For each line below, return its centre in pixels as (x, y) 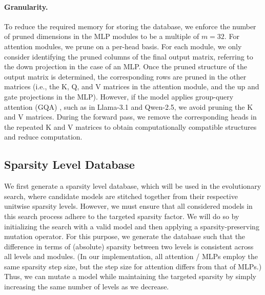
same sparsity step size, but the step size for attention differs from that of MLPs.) (133, 266)
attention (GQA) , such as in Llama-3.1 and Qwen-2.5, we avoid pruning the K (129, 106)
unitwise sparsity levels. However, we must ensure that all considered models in (128, 206)
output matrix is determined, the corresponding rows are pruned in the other (125, 76)
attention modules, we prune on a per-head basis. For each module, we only (123, 46)
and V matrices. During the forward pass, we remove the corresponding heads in (130, 117)
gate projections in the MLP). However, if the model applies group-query (119, 96)
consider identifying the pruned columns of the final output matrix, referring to (129, 56)
